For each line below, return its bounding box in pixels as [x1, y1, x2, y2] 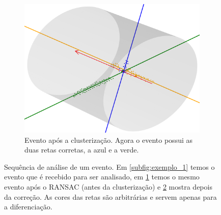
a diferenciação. [4, 201, 52, 212]
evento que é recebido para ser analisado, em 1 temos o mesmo [4, 171, 200, 182]
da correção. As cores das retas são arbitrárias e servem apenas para [4, 191, 217, 202]
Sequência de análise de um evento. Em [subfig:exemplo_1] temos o [4, 161, 215, 172]
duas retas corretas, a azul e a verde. [24, 144, 139, 155]
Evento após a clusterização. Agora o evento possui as [24, 134, 193, 145]
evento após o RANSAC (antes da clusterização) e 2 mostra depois [4, 181, 212, 192]
